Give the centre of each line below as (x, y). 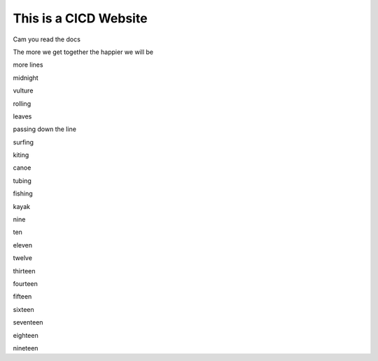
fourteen (25, 283)
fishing (23, 193)
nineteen (26, 348)
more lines (28, 65)
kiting (21, 155)
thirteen (24, 271)
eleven (23, 245)
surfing (23, 142)
